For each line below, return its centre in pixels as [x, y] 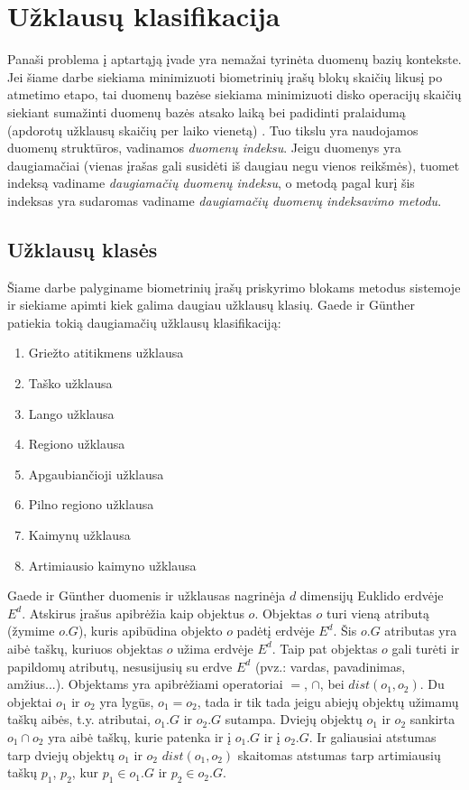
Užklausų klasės [83, 249]
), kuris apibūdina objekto [150, 631]
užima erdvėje [215, 648]
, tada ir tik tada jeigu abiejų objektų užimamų [328, 701]
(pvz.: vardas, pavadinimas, [330, 666]
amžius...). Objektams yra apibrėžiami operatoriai [145, 684]
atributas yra [421, 631]
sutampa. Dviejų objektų [294, 719]
